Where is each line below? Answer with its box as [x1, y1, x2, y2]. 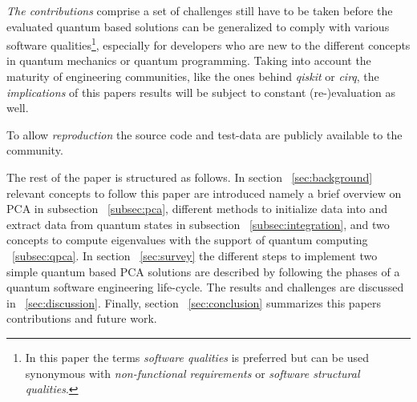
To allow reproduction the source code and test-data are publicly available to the [6, 126, 403, 143]
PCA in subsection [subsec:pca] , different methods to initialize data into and [6, 200, 388, 217]
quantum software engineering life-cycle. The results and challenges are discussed [6, 279, 404, 295]
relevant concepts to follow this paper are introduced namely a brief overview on [6, 184, 402, 201]
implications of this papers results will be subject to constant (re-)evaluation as [6, 83, 396, 100]
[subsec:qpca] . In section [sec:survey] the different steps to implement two [12, 247, 378, 263]
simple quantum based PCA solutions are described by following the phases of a [6, 263, 400, 279]
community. [6, 142, 63, 159]
